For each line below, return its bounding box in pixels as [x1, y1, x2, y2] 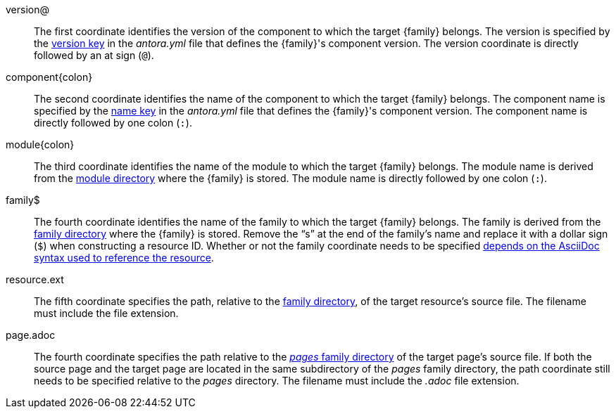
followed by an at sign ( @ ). [34, 49, 154, 61]
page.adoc [6, 329, 56, 341]
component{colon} [6, 71, 93, 83]
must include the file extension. [34, 307, 179, 319]
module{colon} [6, 138, 75, 150]
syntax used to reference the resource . [34, 252, 214, 264]
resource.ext [6, 273, 64, 285]
